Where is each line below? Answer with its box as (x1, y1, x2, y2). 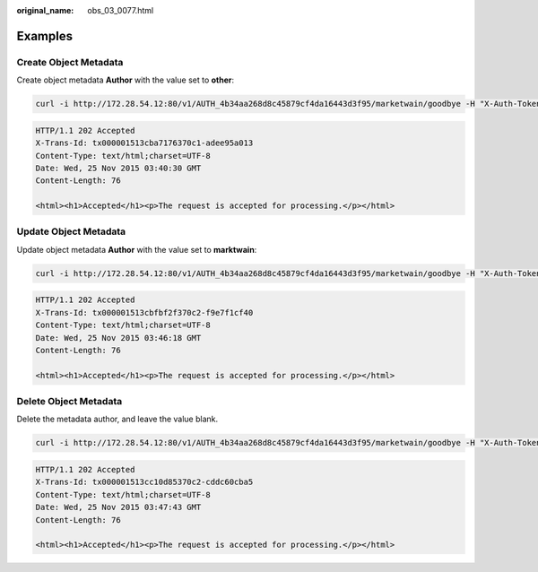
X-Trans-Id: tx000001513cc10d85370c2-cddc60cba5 (35, 477, 254, 488)
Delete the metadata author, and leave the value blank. (16, 413, 219, 425)
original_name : (16, 5, 74, 15)
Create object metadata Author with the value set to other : (16, 74, 235, 85)
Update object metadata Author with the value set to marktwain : (16, 244, 257, 255)
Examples (16, 28, 74, 44)
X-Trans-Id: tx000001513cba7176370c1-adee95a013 (35, 138, 254, 148)
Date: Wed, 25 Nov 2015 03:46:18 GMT (35, 333, 202, 342)
